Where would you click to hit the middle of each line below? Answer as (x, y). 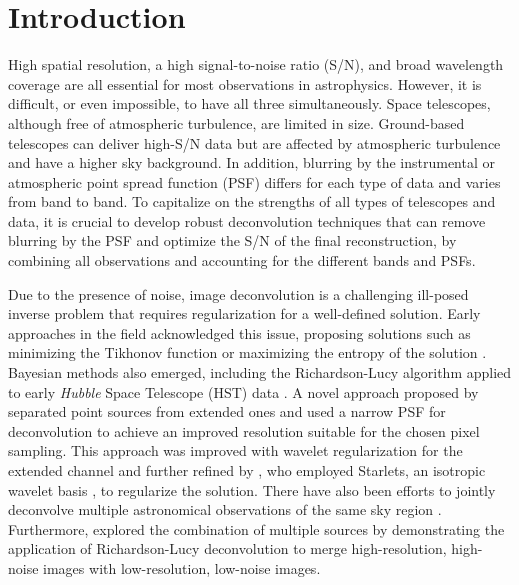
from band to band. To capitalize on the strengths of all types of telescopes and (252, 201)
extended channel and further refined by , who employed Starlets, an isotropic (247, 470)
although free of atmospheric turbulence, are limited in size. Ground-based (236, 122)
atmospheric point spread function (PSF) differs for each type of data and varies (254, 181)
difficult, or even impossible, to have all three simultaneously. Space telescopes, (249, 103)
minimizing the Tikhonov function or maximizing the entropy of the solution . (247, 352)
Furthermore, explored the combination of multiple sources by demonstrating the (256, 528)
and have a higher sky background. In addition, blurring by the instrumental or (251, 162)
